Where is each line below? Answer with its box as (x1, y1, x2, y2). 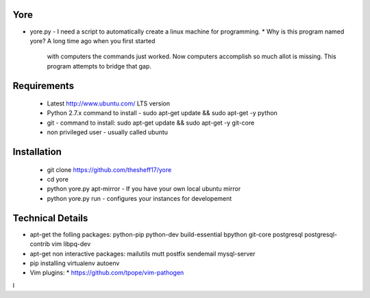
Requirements (12, 79, 75, 92)
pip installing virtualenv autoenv (29, 259, 120, 267)
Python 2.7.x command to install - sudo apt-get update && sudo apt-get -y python (47, 109, 277, 117)
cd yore (47, 175, 69, 184)
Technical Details (12, 212, 88, 224)
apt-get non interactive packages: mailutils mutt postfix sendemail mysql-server (29, 249, 256, 258)
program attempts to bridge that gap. (47, 62, 152, 70)
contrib (29, 240, 51, 248)
